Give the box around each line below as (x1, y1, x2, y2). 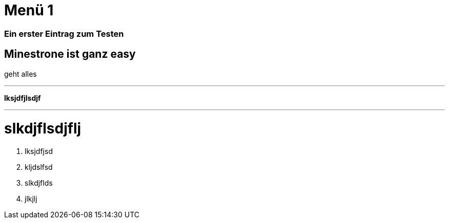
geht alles (4, 69, 37, 78)
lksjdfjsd (25, 147, 53, 156)
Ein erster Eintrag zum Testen (4, 28, 124, 39)
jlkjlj (25, 194, 37, 204)
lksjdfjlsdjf (4, 93, 41, 102)
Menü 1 (4, 2, 54, 19)
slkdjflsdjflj (4, 120, 81, 138)
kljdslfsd (25, 163, 53, 172)
